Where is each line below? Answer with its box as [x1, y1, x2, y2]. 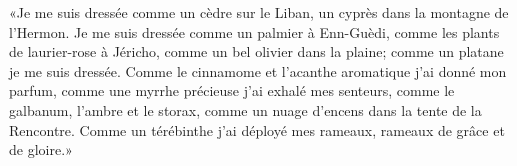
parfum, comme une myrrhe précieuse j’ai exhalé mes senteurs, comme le [9, 80, 455, 101]
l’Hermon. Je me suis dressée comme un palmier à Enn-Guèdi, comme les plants [9, 21, 500, 42]
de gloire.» [9, 139, 73, 160]
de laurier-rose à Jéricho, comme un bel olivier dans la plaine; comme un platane [9, 41, 504, 62]
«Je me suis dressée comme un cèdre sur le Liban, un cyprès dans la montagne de [9, 2, 509, 22]
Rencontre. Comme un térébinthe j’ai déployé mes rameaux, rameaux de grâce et [9, 119, 505, 140]
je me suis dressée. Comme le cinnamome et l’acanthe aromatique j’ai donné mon [9, 60, 507, 81]
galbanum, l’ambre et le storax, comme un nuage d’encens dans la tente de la [9, 99, 482, 120]
